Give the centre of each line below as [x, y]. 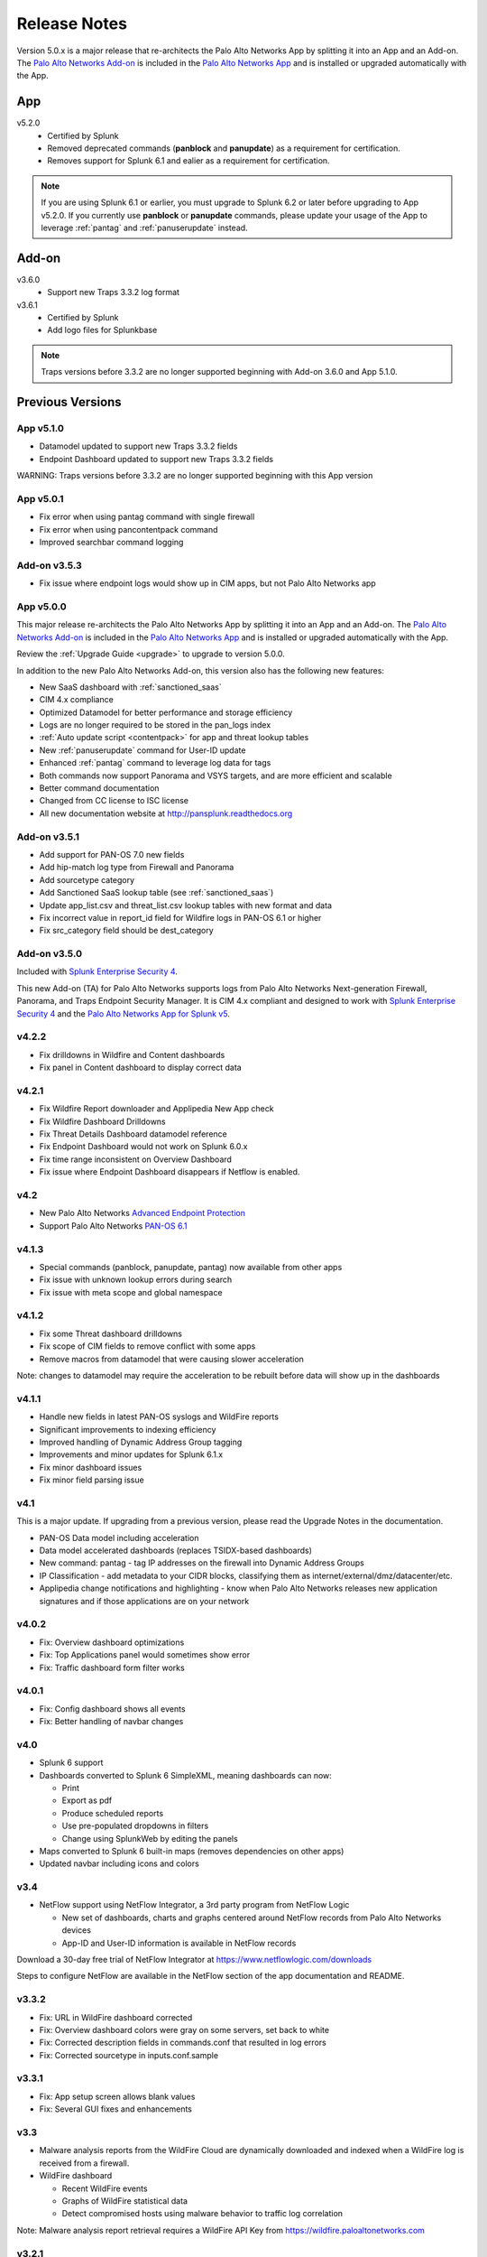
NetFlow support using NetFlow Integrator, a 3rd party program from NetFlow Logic [194, 1905]
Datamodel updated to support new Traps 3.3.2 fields [138, 446]
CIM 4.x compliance [77, 700]
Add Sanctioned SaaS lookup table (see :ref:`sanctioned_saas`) [156, 893]
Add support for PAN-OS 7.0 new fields [112, 854]
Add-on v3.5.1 [48, 837]
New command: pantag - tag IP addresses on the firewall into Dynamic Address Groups [202, 1563]
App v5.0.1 [40, 498]
